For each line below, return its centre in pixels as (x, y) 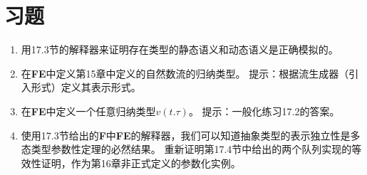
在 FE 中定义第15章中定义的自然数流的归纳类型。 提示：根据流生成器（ (185, 73)
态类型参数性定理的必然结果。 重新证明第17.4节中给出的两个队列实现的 (186, 149)
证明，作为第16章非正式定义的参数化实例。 (141, 163)
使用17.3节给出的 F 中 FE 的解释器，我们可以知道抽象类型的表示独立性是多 (191, 135)
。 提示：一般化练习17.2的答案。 (264, 111)
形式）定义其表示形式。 (86, 87)
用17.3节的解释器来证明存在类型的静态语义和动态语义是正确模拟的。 (180, 49)
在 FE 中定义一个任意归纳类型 (88, 111)
